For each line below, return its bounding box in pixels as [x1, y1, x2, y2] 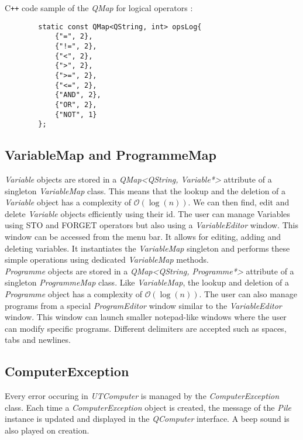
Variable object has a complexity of [5, 196, 132, 208]
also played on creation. [5, 424, 89, 436]
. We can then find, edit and [188, 196, 290, 208]
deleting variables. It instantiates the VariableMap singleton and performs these [5, 242, 290, 254]
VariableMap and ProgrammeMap [5, 146, 216, 164]
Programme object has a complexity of [5, 288, 142, 300]
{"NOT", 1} [54, 110, 97, 119]
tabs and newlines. [5, 334, 71, 346]
